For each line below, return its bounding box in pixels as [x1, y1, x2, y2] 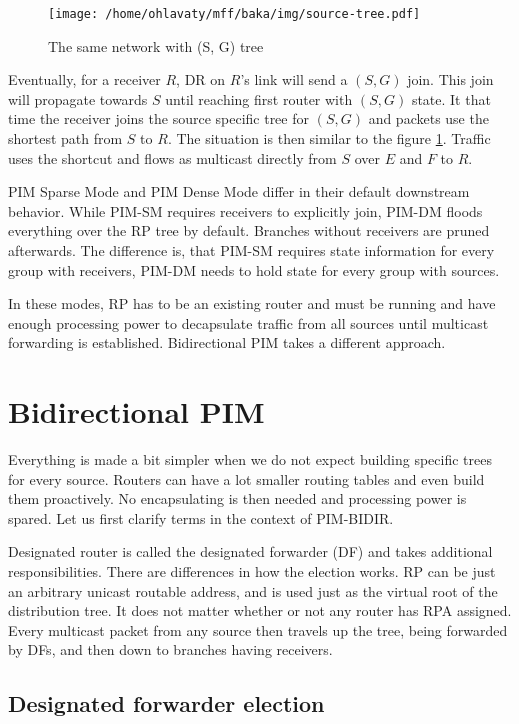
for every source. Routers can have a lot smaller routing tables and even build [8, 468, 485, 489]
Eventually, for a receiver [8, 69, 161, 90]
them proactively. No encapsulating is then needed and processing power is [8, 488, 467, 509]
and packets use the [368, 108, 489, 129]
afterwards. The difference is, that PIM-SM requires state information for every [8, 240, 495, 260]
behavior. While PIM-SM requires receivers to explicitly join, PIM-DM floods [8, 200, 483, 221]
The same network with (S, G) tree [48, 35, 264, 56]
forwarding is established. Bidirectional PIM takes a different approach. [8, 332, 446, 353]
